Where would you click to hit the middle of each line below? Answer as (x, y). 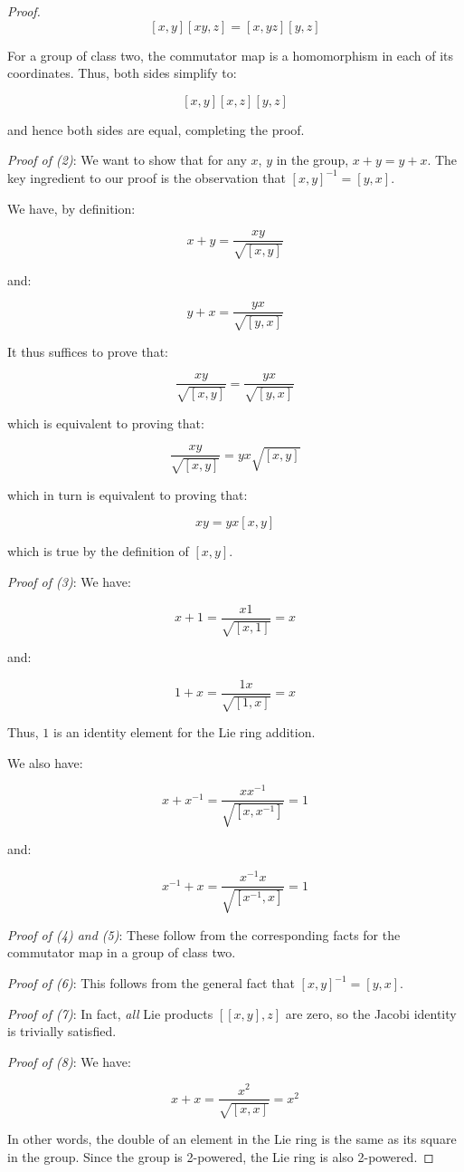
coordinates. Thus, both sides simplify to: (122, 73)
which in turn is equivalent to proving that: (128, 494)
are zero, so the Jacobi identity (371, 1013)
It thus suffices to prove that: (88, 351)
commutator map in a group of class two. (122, 952)
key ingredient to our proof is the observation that (147, 177)
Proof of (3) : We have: (69, 581)
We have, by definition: (71, 208)
